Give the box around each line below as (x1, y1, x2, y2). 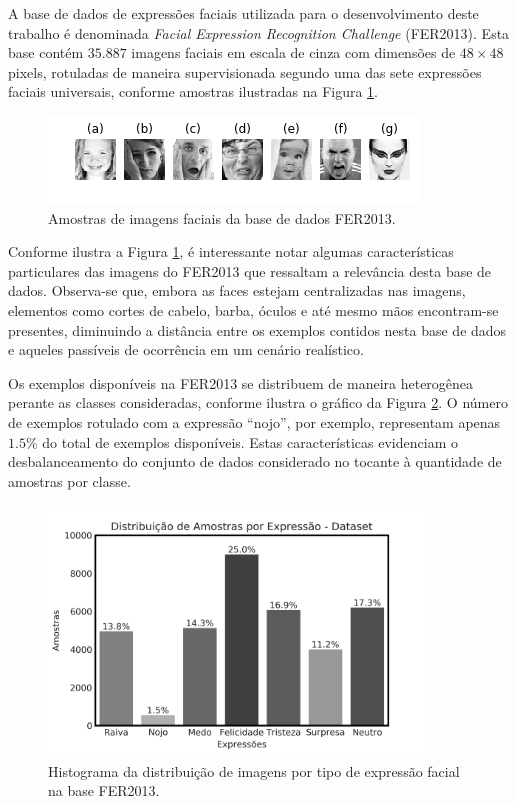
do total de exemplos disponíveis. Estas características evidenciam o (42, 431, 458, 452)
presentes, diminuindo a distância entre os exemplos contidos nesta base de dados (8, 319, 507, 340)
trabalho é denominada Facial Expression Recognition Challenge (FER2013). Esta (8, 22, 510, 43)
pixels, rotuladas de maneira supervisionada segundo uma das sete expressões (8, 61, 482, 82)
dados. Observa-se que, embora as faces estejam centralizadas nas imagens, (8, 280, 466, 301)
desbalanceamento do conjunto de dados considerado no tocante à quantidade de (8, 451, 502, 472)
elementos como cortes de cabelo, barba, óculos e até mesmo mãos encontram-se (8, 299, 499, 320)
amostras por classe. (8, 470, 131, 491)
